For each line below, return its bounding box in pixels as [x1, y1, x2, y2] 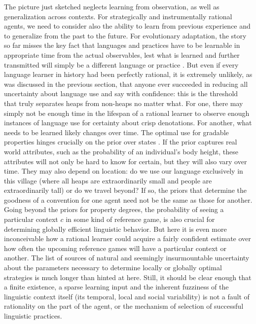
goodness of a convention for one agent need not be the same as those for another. [4, 194, 253, 205]
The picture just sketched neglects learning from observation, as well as [4, 1, 219, 11]
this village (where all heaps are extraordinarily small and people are [4, 175, 212, 185]
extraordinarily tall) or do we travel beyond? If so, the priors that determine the [4, 185, 247, 195]
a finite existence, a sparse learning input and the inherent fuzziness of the [4, 282, 229, 292]
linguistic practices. [4, 311, 62, 321]
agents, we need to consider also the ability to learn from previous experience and [4, 21, 251, 31]
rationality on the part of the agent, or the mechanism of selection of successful [4, 301, 244, 311]
